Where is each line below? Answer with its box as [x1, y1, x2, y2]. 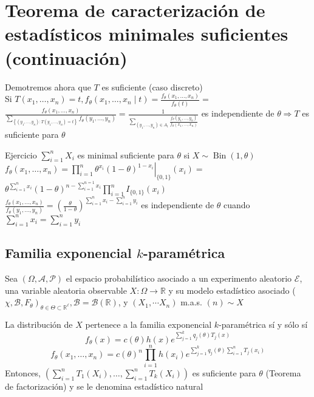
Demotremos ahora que [5, 80, 91, 93]
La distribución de [5, 317, 73, 330]
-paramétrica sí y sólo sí [219, 317, 308, 330]
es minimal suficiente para [77, 148, 174, 161]
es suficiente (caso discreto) [101, 80, 203, 93]
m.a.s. [180, 296, 203, 308]
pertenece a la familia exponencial [85, 317, 212, 330]
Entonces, [5, 366, 41, 379]
